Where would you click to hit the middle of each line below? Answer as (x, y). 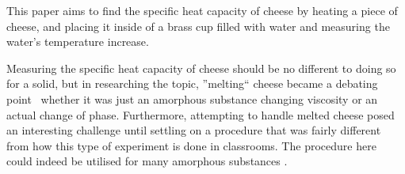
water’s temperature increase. (78, 42)
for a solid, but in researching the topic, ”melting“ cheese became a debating (192, 83)
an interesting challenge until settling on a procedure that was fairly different (194, 130)
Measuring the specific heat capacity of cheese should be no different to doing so (201, 68)
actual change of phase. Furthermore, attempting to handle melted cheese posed (201, 114)
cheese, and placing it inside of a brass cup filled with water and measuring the (198, 26)
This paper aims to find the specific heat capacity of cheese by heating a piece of (202, 10)
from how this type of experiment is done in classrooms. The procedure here (191, 145)
